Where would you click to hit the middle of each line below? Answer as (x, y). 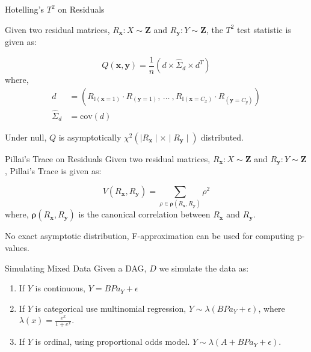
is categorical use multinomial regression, (111, 308)
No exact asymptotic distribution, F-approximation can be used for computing (150, 236)
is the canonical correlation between (144, 214)
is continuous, (60, 288)
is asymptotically (90, 137)
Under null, (26, 137)
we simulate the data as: (204, 268)
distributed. (223, 137)
